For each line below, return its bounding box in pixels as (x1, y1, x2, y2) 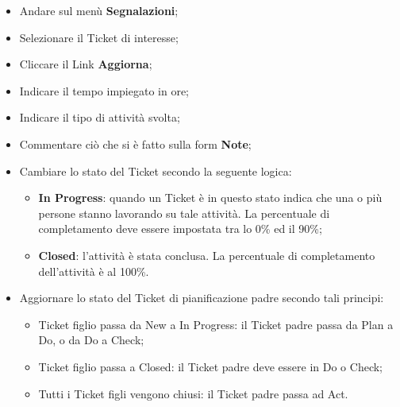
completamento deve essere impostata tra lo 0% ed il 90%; (38, 220, 322, 237)
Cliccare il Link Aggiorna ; (19, 56, 152, 72)
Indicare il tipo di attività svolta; (19, 109, 180, 126)
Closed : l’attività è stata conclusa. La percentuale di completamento (38, 246, 375, 263)
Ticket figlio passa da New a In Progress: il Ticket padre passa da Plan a (38, 316, 394, 332)
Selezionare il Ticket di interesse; (19, 29, 179, 45)
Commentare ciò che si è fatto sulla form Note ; (19, 135, 252, 152)
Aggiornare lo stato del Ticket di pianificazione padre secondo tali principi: (19, 289, 384, 306)
